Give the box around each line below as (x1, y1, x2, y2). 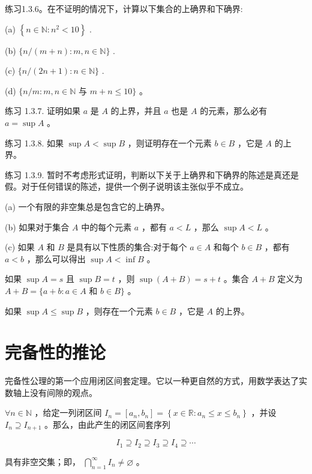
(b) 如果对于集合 (5, 220, 70, 233)
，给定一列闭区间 (34, 406, 102, 419)
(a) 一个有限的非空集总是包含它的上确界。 (5, 200, 170, 212)
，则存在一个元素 (85, 304, 153, 317)
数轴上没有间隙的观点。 (5, 386, 97, 398)
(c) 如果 (5, 241, 35, 253)
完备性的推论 (5, 340, 106, 364)
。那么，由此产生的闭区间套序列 (44, 418, 170, 430)
